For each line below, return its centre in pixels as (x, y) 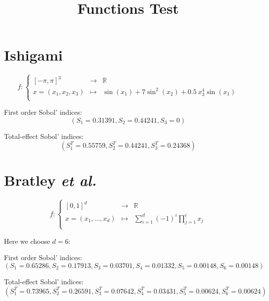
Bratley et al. (50, 180)
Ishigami (34, 55)
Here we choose (27, 241)
